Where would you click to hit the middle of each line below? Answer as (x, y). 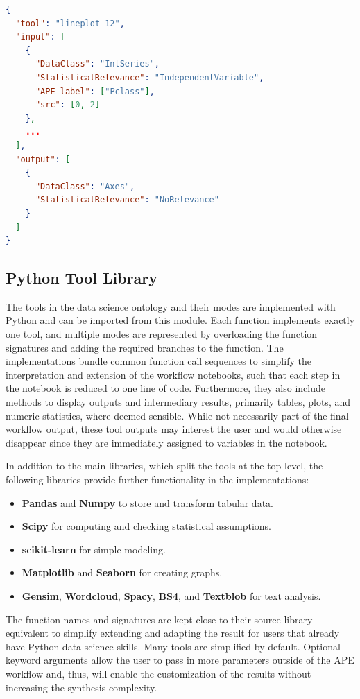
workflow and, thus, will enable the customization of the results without (158, 673)
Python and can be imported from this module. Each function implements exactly (180, 320)
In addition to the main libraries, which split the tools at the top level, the (164, 466)
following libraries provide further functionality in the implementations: (157, 480)
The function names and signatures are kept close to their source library (159, 619)
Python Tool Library (82, 278)
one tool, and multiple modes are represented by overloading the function (162, 334)
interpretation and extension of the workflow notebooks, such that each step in (173, 374)
